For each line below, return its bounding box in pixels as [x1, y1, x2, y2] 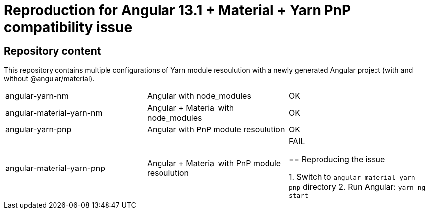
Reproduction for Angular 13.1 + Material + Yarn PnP [4, 2, 351, 19]
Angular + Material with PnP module [147, 158, 281, 168]
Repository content [4, 44, 101, 57]
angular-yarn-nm [5, 91, 69, 101]
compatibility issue [4, 19, 133, 36]
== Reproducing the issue [288, 154, 385, 165]
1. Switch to [288, 172, 331, 182]
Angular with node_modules [147, 91, 251, 101]
